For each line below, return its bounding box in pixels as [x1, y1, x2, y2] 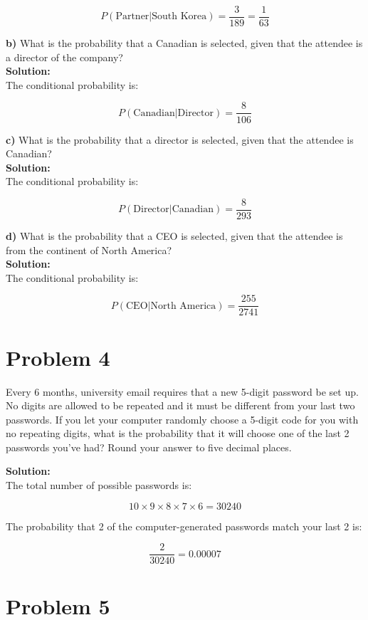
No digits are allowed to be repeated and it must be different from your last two [6, 398, 355, 413]
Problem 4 [6, 342, 110, 372]
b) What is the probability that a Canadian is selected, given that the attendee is [6, 36, 363, 51]
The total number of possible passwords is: [6, 478, 192, 493]
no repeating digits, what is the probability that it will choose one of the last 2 [6, 426, 349, 441]
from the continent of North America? [6, 242, 172, 257]
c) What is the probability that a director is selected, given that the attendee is [6, 132, 354, 147]
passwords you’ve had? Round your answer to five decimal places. [6, 439, 292, 454]
